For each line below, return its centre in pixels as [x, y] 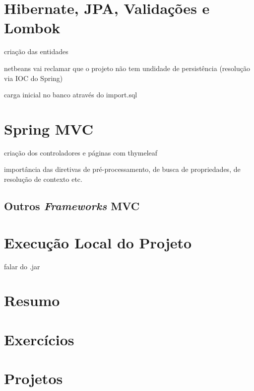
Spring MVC [49, 128]
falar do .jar [22, 266]
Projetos [33, 378]
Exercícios [39, 339]
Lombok [32, 28]
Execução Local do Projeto [98, 242]
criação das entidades [36, 51]
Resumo [32, 300]
